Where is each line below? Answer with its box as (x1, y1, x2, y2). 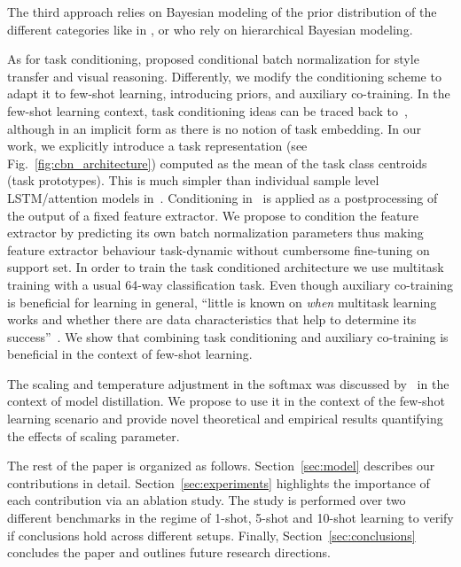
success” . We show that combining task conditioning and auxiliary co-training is (7, 327, 449, 346)
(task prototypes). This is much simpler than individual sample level (7, 171, 379, 190)
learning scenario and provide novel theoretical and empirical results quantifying (7, 409, 443, 428)
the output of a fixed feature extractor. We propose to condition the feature (7, 206, 418, 224)
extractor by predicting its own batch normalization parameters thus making (7, 223, 424, 242)
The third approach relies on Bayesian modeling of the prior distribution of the (7, 3, 437, 20)
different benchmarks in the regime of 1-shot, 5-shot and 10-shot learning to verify (7, 509, 454, 527)
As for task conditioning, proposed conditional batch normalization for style (7, 50, 419, 68)
